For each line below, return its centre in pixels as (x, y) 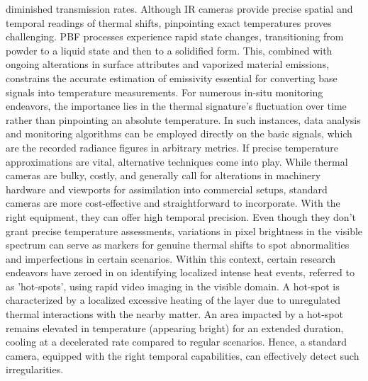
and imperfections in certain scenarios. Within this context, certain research (171, 258)
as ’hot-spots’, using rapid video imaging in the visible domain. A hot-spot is (173, 286)
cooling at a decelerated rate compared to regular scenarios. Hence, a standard (177, 342)
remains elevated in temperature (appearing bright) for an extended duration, (175, 328)
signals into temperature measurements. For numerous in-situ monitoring (165, 92)
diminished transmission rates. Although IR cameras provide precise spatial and (179, 8)
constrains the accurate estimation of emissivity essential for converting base (172, 78)
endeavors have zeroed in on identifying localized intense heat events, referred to (180, 272)
